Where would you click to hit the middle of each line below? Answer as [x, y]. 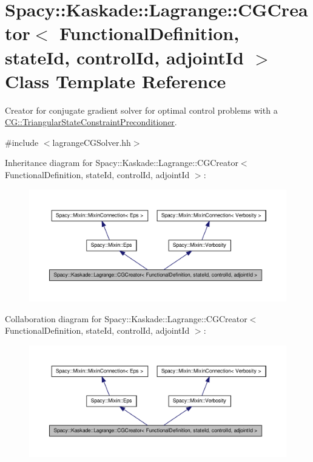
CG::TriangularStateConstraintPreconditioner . [91, 122]
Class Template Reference [116, 81]
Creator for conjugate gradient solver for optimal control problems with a [141, 110]
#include [22, 142]
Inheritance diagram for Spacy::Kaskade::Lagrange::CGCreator [122, 163]
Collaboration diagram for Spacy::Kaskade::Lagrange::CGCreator [126, 318]
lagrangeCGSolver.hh [92, 142]
